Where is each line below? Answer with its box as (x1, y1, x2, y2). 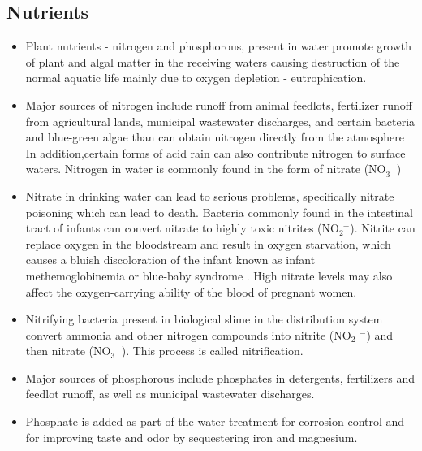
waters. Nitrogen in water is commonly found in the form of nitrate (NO (25, 160, 386, 177)
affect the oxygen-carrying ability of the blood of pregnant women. (25, 283, 357, 300)
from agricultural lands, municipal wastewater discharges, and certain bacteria (25, 112, 416, 129)
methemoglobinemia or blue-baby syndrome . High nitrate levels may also (25, 267, 393, 284)
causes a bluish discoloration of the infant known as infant (25, 251, 316, 268)
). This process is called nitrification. (121, 342, 304, 359)
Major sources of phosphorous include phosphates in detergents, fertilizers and (25, 369, 416, 386)
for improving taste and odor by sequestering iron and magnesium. (25, 428, 358, 445)
